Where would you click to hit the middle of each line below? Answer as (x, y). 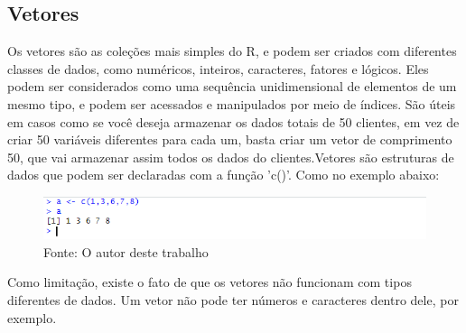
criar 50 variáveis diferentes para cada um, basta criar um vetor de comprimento (230, 139)
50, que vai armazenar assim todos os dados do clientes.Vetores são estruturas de (231, 157)
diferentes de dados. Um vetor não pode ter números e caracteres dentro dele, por (233, 300)
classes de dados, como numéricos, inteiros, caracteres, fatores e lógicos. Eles (218, 68)
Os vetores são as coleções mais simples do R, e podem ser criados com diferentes (232, 51)
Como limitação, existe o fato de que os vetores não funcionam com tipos (210, 282)
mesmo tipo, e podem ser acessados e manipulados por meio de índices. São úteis (232, 103)
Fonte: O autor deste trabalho (126, 251)
